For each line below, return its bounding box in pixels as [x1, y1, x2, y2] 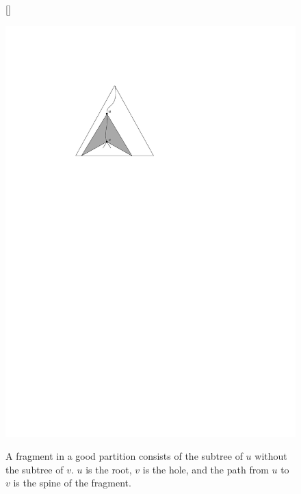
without [254, 449, 287, 463]
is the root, [86, 462, 132, 476]
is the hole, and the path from [142, 462, 269, 476]
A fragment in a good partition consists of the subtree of [5, 449, 243, 463]
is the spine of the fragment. [13, 476, 131, 490]
